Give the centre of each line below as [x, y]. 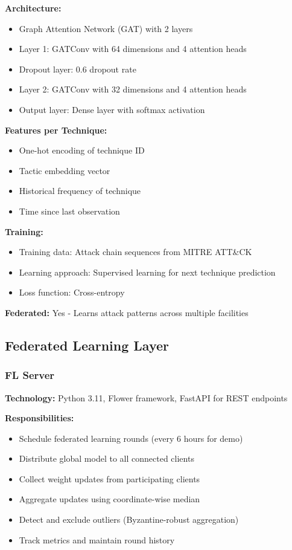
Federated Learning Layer [87, 345]
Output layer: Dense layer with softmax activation [112, 109]
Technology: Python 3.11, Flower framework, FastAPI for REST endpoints [146, 397]
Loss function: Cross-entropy [72, 292]
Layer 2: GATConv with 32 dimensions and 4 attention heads [133, 89]
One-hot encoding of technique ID [82, 150]
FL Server [30, 375]
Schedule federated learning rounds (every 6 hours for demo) [131, 438]
